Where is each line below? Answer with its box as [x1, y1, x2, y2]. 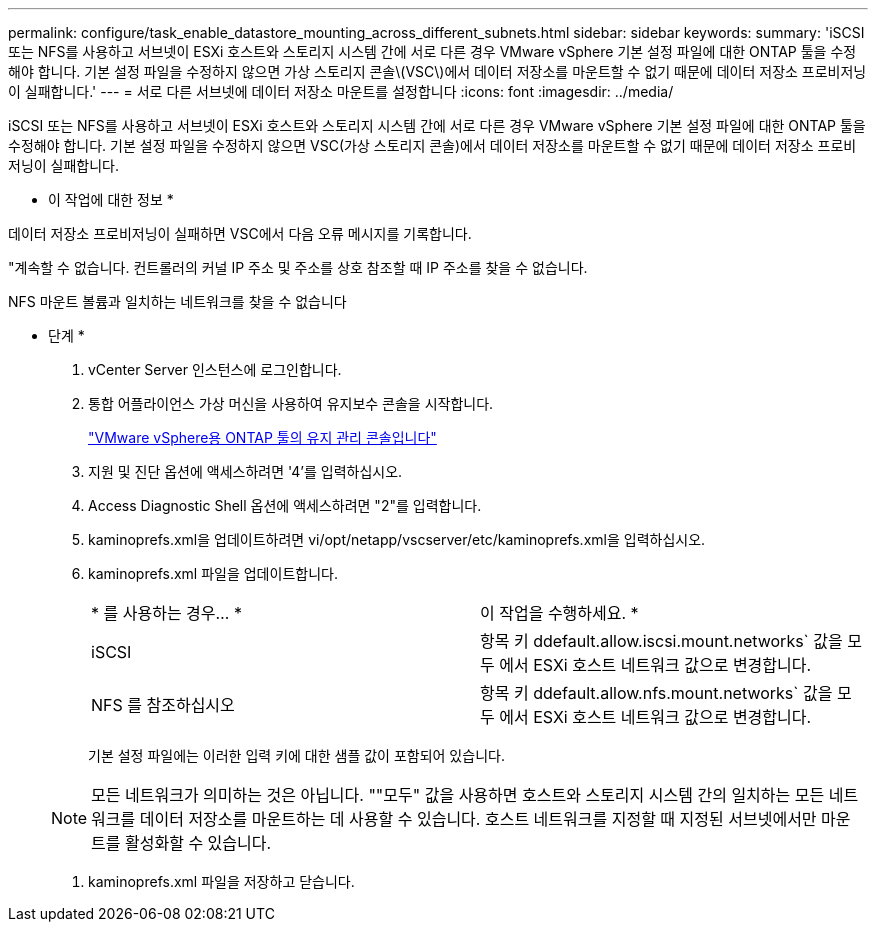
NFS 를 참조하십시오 [91, 695, 235, 715]
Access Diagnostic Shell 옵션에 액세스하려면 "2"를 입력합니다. [88, 497, 482, 514]
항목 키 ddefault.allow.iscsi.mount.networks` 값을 [480, 631, 843, 651]
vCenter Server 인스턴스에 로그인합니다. [88, 361, 342, 378]
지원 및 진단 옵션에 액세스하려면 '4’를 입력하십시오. [88, 463, 403, 480]
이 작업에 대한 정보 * [48, 191, 174, 208]
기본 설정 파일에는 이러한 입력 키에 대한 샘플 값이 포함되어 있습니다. [88, 747, 505, 764]
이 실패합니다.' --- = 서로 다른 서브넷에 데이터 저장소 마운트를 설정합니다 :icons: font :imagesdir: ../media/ [8, 83, 674, 100]
